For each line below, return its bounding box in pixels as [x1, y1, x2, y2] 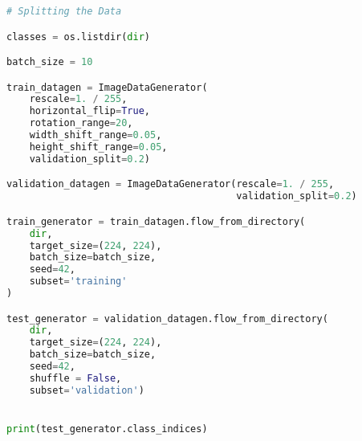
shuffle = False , [29, 372, 122, 384]
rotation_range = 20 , [29, 117, 133, 129]
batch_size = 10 [6, 56, 93, 68]
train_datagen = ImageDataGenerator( [6, 81, 208, 93]
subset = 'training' [29, 276, 128, 288]
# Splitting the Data [6, 6, 122, 17]
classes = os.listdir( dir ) [6, 31, 151, 43]
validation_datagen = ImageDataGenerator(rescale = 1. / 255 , [6, 178, 335, 190]
